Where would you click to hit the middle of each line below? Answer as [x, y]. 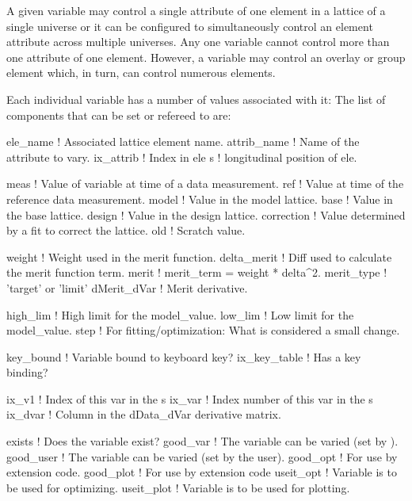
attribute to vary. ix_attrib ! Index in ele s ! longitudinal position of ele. [182, 157]
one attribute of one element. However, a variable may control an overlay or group [206, 57]
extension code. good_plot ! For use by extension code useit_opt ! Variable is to [202, 472]
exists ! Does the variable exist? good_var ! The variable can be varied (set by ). [202, 441]
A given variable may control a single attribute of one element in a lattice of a [196, 10]
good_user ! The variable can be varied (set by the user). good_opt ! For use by [202, 456]
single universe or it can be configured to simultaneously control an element [190, 26]
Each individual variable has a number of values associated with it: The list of [196, 99]
